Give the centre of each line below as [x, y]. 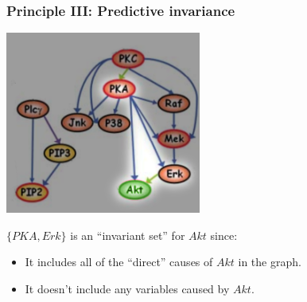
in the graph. [270, 262]
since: [224, 235]
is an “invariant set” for [128, 235]
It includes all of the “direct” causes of [119, 262]
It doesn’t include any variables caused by [127, 288]
